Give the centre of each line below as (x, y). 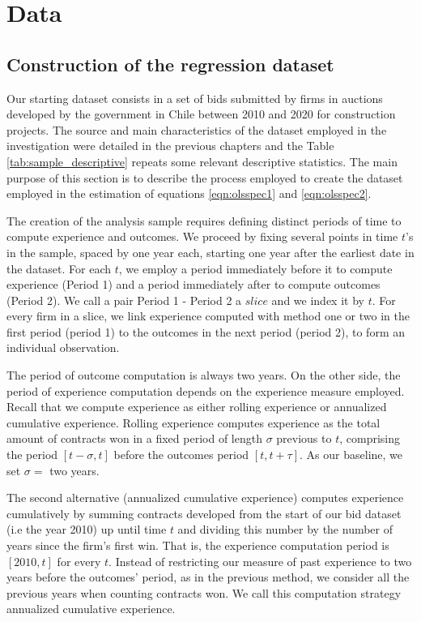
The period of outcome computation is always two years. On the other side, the (204, 375)
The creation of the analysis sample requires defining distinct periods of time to (204, 220)
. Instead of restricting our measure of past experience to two (260, 561)
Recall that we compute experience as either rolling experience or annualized (197, 407)
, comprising (370, 438)
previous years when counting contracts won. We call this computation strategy (204, 592)
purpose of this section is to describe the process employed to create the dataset (205, 177)
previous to (304, 438)
